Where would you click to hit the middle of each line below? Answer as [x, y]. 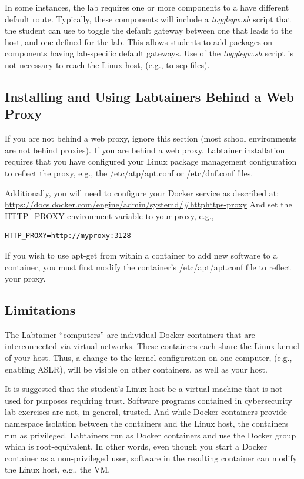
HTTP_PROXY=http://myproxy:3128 [68, 236]
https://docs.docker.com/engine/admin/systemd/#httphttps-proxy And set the [148, 204]
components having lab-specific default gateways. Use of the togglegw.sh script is [149, 53]
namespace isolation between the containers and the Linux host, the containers [147, 423]
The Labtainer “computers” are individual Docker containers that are [130, 334]
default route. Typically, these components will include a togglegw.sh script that [148, 19]
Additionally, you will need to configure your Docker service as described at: [142, 192]
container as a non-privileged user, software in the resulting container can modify [151, 458]
